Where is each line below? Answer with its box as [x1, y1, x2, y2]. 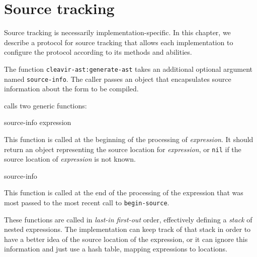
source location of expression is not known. [4, 154, 136, 164]
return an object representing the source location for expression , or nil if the [4, 144, 241, 154]
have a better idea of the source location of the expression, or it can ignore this [4, 233, 248, 244]
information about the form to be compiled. [4, 83, 139, 94]
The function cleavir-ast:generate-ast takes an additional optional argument [4, 63, 252, 74]
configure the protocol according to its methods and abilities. [4, 47, 192, 57]
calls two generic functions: [4, 100, 87, 110]
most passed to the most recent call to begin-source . [4, 197, 169, 208]
